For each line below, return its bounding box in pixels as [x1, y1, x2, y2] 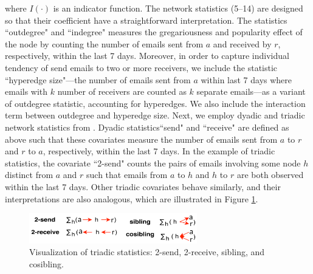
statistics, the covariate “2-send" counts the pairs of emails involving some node [5, 156, 301, 169]
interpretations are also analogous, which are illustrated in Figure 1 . [5, 192, 258, 205]
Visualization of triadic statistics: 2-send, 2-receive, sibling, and [29, 245, 265, 258]
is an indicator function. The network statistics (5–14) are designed [53, 2, 303, 14]
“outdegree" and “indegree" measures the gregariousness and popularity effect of [5, 26, 303, 38]
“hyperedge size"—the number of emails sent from [5, 73, 191, 86]
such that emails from [86, 168, 168, 181]
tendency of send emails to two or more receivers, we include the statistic [5, 61, 278, 74]
